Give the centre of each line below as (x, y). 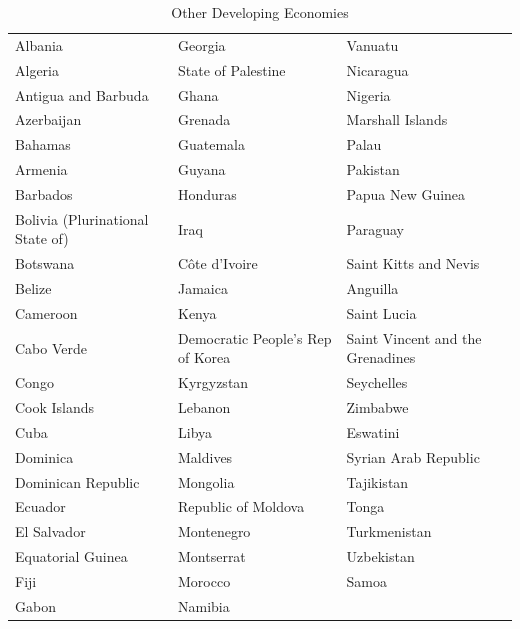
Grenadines (381, 357)
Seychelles (377, 382)
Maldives (205, 456)
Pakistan (373, 169)
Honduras (207, 193)
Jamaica (202, 288)
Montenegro (214, 531)
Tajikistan (377, 481)
